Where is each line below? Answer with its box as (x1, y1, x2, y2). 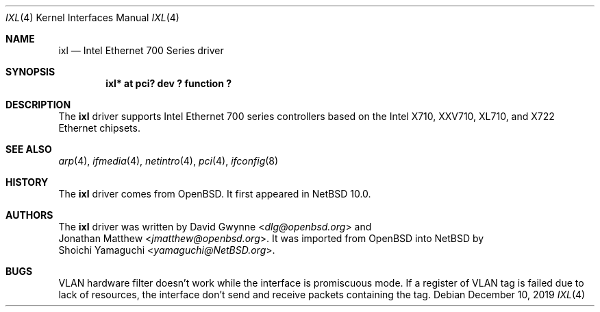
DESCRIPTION (5, 99, 71, 110)
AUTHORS (5, 209, 53, 221)
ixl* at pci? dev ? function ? (105, 77, 232, 89)
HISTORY (5, 176, 49, 188)
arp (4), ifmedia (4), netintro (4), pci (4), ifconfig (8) (58, 155, 279, 167)
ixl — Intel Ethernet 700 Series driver (58, 45, 224, 56)
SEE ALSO (5, 143, 52, 155)
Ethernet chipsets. (58, 122, 140, 134)
